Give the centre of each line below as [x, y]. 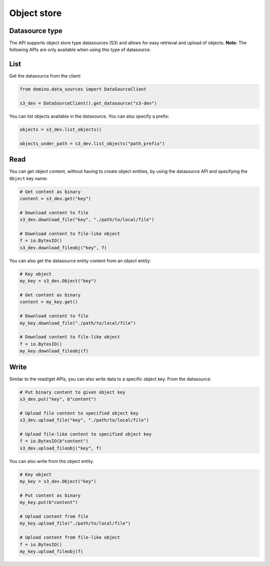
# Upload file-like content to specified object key [86, 434]
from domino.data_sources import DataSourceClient [83, 89]
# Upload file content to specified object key [79, 413]
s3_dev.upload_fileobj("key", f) [61, 448]
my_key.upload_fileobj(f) [51, 551]
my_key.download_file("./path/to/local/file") [78, 323]
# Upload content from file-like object [70, 537]
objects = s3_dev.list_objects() [61, 130]
